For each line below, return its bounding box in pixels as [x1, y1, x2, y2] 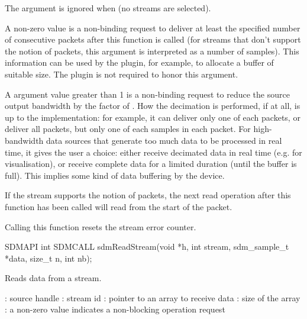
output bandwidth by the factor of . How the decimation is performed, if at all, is [5, 99, 300, 112]
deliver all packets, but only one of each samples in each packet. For [5, 123, 251, 135]
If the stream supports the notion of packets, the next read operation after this [5, 189, 291, 201]
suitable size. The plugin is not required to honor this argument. [5, 67, 238, 80]
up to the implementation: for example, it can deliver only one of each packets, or [5, 111, 300, 123]
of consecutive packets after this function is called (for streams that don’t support [5, 33, 301, 46]
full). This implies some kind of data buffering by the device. [5, 169, 225, 181]
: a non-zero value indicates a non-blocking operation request [5, 303, 225, 315]
